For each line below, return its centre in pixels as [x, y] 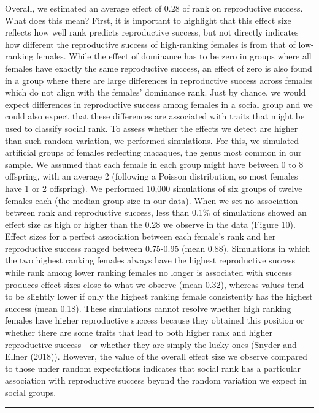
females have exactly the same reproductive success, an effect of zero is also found [159, 68]
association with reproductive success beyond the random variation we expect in [156, 380]
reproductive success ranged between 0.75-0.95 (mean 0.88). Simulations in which [158, 248]
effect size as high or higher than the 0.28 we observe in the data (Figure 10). [150, 224]
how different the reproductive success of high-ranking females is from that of [150, 44]
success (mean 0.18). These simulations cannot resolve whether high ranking [148, 308]
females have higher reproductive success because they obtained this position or [155, 320]
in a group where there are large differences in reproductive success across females [159, 80]
